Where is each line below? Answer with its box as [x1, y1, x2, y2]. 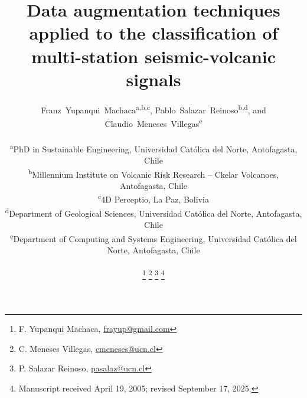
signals [126, 67, 181, 91]
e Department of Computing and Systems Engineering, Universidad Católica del [10, 230, 297, 244]
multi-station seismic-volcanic [31, 44, 276, 68]
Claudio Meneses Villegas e [104, 115, 203, 129]
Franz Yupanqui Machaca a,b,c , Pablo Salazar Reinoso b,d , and [41, 102, 266, 116]
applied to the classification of [29, 21, 278, 45]
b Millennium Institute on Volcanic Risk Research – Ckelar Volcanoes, [28, 166, 279, 180]
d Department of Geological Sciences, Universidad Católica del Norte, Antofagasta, [5, 205, 302, 219]
